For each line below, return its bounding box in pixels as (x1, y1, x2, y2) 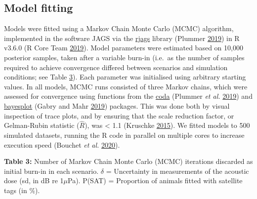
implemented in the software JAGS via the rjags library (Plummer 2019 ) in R (4, 33, 240, 43)
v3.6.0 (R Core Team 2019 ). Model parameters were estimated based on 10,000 (4, 42, 243, 53)
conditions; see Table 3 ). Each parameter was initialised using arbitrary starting (4, 72, 246, 82)
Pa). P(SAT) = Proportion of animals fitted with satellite (68, 175, 243, 186)
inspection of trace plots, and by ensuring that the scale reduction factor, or (4, 110, 234, 120)
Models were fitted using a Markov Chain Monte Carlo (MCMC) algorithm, (4, 23, 234, 34)
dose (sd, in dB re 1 (4, 175, 64, 186)
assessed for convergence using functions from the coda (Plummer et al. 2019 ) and (4, 91, 253, 101)
